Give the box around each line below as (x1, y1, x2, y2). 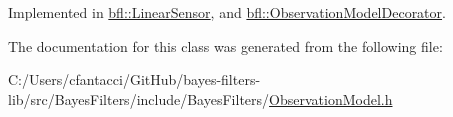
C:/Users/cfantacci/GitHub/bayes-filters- (8, 69, 261, 90)
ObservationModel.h (269, 88, 393, 109)
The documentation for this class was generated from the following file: (8, 35, 443, 56)
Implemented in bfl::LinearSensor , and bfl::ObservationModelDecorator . (8, 2, 446, 22)
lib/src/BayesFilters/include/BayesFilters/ (8, 88, 270, 109)
